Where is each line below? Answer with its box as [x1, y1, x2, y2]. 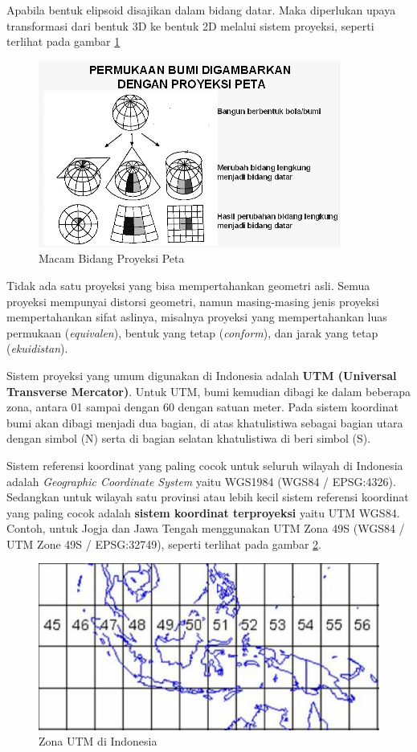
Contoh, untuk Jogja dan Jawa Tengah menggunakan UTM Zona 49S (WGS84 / [6, 520, 405, 537]
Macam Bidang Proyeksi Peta [39, 250, 185, 267]
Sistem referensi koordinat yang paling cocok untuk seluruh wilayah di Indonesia [6, 456, 403, 473]
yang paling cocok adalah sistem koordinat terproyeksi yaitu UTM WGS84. [6, 504, 400, 521]
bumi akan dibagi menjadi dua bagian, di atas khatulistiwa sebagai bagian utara [6, 414, 403, 431]
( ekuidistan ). [6, 340, 68, 357]
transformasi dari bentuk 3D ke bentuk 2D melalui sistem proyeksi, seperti [6, 17, 374, 34]
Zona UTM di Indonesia [39, 733, 157, 750]
